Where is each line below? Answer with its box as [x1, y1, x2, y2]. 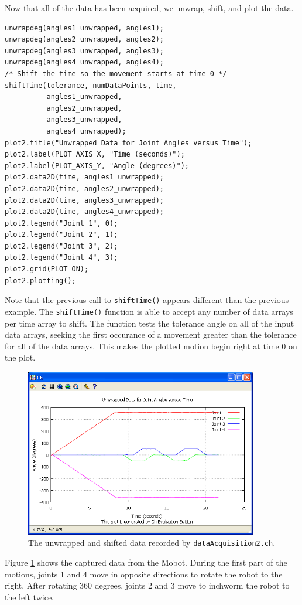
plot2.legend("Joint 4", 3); [5, 253, 118, 262]
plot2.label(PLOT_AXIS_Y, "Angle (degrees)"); [5, 161, 189, 170]
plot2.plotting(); [5, 276, 76, 285]
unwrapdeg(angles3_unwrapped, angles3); [5, 46, 164, 55]
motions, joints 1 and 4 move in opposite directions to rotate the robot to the [5, 567, 283, 580]
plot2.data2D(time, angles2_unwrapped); [5, 184, 164, 193]
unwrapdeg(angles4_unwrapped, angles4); [5, 58, 164, 67]
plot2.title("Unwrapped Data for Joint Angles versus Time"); [5, 138, 252, 147]
